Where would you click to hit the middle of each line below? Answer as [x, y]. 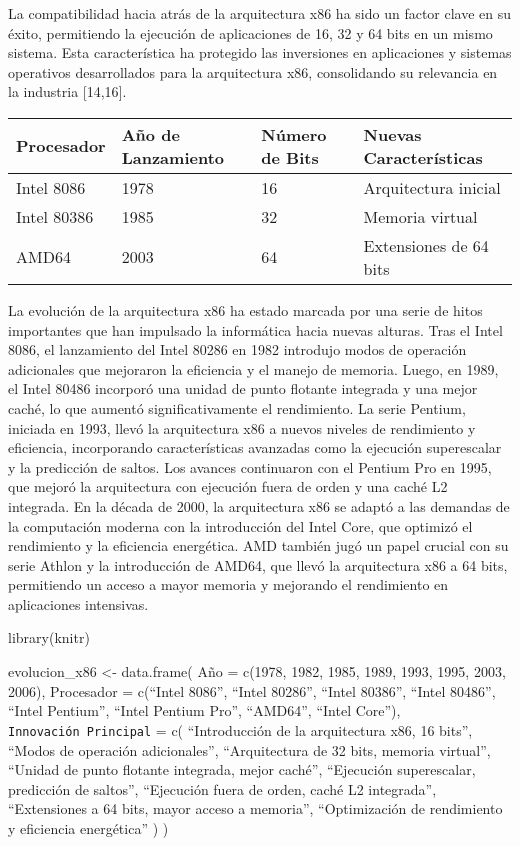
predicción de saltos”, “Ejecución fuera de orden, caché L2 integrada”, [222, 788]
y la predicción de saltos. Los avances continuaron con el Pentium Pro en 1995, [250, 466]
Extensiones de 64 [426, 245]
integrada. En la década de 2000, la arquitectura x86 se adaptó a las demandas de [259, 505]
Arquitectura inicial [432, 187]
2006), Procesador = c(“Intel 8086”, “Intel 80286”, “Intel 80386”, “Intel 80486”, [252, 690]
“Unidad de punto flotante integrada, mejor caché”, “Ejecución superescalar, [242, 769]
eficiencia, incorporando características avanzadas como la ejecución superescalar [255, 447]
